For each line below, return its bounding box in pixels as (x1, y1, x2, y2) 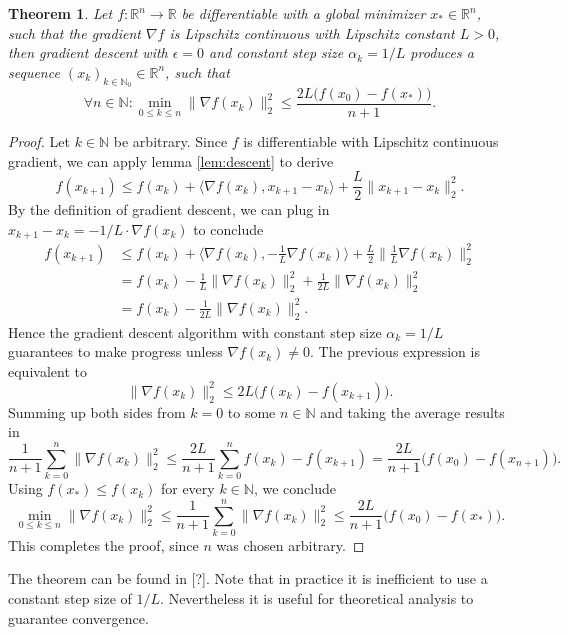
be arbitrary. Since (113, 131, 228, 152)
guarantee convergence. (8, 607, 149, 628)
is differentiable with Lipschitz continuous (243, 131, 499, 152)
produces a (410, 42, 474, 63)
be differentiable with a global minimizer (181, 3, 426, 23)
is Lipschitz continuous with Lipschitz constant (169, 22, 455, 43)
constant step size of (8, 588, 132, 609)
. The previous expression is (310, 341, 480, 362)
